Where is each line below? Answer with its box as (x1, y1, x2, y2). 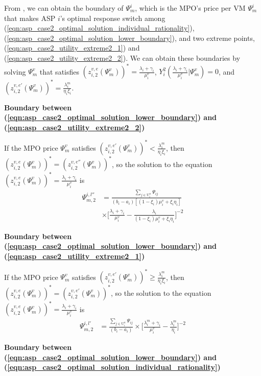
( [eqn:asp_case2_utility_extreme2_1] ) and (4, 42, 140, 53)
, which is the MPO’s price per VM (135, 3, 246, 13)
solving (4, 66, 26, 77)
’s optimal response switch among (60, 12, 165, 23)
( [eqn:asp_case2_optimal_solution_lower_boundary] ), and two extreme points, (4, 32, 255, 43)
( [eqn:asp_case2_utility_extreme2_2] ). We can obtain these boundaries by (4, 52, 241, 63)
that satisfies (39, 66, 79, 77)
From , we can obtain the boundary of (4, 3, 124, 13)
